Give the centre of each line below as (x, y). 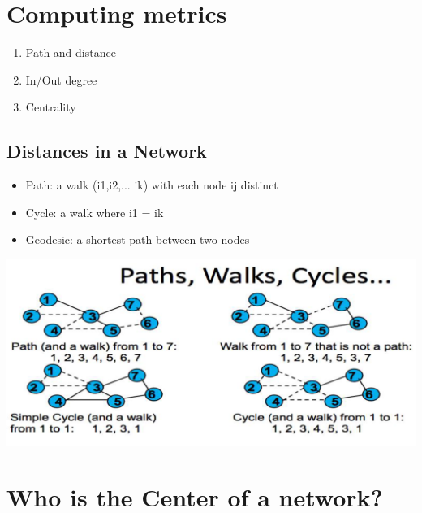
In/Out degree (61, 79)
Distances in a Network (107, 151)
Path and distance (71, 52)
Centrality (51, 107)
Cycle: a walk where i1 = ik (95, 212)
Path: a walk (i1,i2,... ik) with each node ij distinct (152, 185)
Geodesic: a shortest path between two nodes (138, 239)
